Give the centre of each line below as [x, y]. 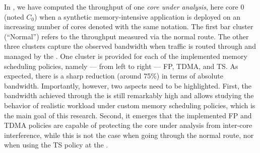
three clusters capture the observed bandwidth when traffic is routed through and [130, 46]
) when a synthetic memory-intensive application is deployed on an [138, 16]
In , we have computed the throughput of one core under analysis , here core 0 [124, 7]
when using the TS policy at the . [56, 145]
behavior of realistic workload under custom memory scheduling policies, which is [130, 105]
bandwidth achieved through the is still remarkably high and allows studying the [129, 95]
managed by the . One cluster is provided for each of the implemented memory [126, 56]
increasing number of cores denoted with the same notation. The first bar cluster [129, 26]
